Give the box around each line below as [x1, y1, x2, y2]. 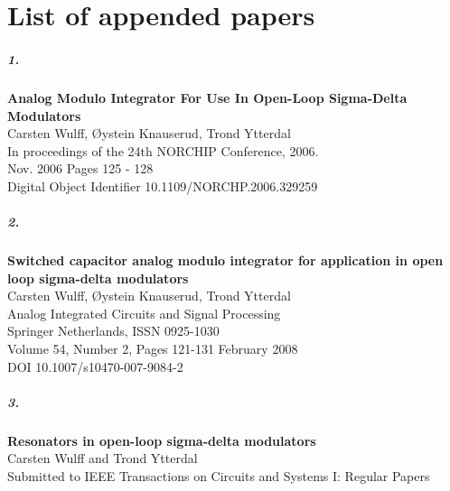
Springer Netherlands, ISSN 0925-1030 [7, 321, 220, 340]
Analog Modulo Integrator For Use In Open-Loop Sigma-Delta [7, 88, 408, 107]
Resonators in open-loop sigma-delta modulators [7, 431, 316, 449]
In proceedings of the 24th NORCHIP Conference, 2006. [7, 141, 319, 160]
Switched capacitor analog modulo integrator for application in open [7, 251, 444, 270]
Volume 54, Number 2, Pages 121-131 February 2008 [7, 339, 298, 358]
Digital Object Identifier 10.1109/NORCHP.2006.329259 [7, 176, 318, 195]
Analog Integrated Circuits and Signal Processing [7, 303, 281, 322]
